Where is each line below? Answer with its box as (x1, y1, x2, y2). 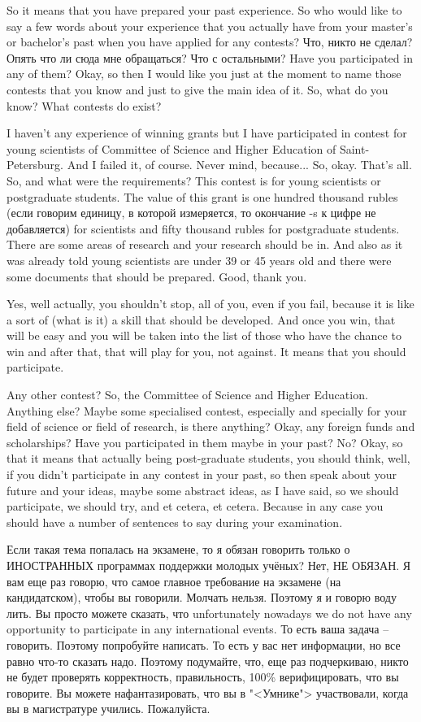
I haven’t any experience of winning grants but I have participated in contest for (7, 124, 407, 141)
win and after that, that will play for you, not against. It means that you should (7, 342, 406, 359)
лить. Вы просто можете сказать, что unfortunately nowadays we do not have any (7, 604, 412, 621)
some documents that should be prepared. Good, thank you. (7, 267, 307, 285)
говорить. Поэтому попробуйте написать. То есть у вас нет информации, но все (7, 636, 401, 653)
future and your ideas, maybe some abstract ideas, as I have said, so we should (7, 481, 399, 498)
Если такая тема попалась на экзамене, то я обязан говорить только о (7, 541, 350, 558)
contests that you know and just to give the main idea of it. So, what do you (7, 80, 388, 98)
